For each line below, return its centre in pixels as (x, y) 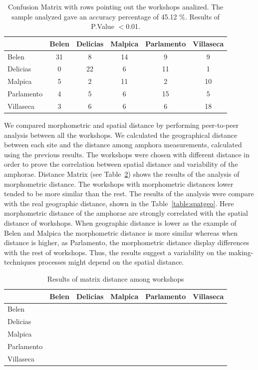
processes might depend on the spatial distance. (111, 262)
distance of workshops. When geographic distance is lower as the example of (120, 223)
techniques (20, 262)
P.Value (103, 26)
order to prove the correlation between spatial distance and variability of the (121, 164)
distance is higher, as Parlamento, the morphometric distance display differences (127, 242)
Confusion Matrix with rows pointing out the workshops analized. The (116, 6)
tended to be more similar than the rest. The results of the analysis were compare (129, 193)
